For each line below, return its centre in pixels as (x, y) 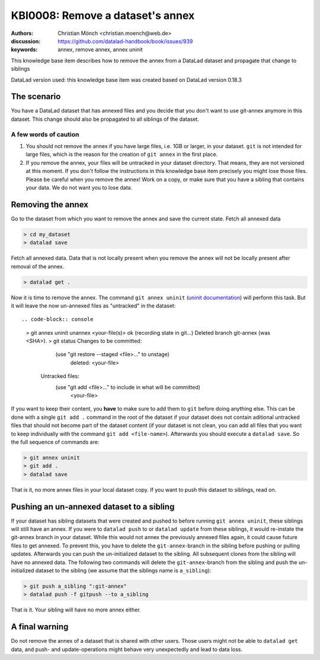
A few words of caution (45, 134)
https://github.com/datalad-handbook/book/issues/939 (125, 41)
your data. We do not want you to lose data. (79, 187)
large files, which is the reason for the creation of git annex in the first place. (122, 155)
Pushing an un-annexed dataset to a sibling (93, 507)
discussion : (26, 41)
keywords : (24, 50)
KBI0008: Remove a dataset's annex (103, 15)
